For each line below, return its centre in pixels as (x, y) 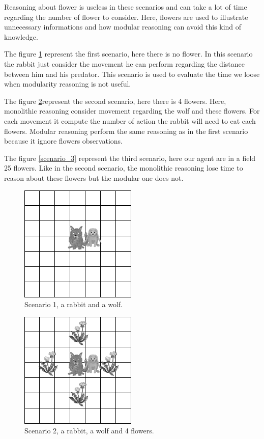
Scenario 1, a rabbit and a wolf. (74, 304)
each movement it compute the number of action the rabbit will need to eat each (130, 120)
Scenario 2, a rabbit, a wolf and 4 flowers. (89, 431)
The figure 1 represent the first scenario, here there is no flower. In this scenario (128, 54)
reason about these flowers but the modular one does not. (94, 177)
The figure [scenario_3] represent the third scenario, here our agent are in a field (130, 158)
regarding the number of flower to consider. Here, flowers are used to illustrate (126, 17)
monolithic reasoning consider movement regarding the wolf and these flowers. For (132, 111)
